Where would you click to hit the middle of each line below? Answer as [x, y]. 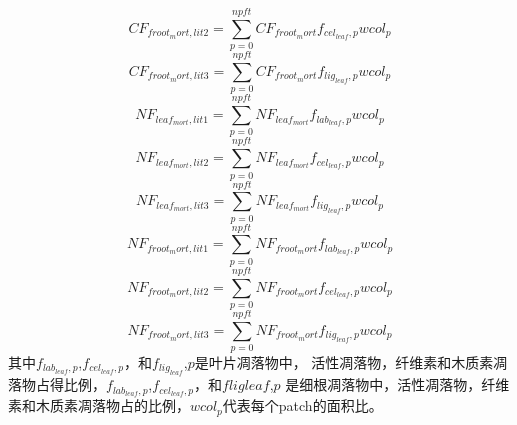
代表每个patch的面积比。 [302, 405]
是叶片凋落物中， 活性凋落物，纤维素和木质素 [344, 362]
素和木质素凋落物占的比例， [99, 405]
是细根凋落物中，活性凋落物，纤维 [397, 384]
